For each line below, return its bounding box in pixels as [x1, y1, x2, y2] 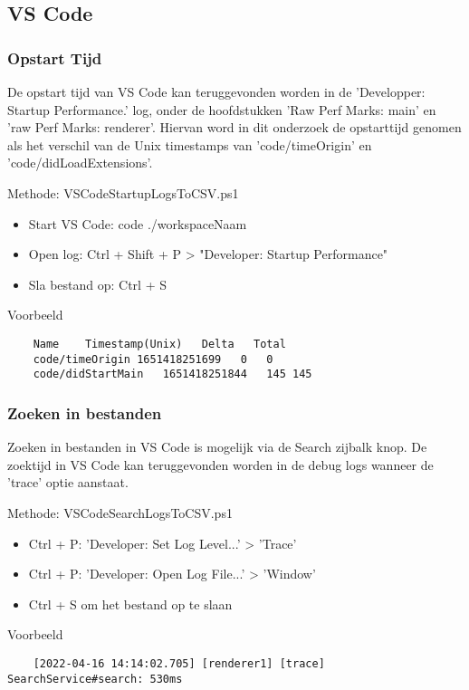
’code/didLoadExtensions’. [7, 153, 153, 172]
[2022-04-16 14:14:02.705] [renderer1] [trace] [33, 656, 325, 670]
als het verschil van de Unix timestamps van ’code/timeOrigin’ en [7, 135, 372, 154]
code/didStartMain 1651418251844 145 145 [33, 368, 312, 381]
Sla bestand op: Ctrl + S [28, 274, 167, 293]
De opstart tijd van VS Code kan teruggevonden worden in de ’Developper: [7, 82, 426, 101]
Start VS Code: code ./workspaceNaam [28, 214, 247, 233]
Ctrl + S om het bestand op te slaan [28, 594, 233, 613]
